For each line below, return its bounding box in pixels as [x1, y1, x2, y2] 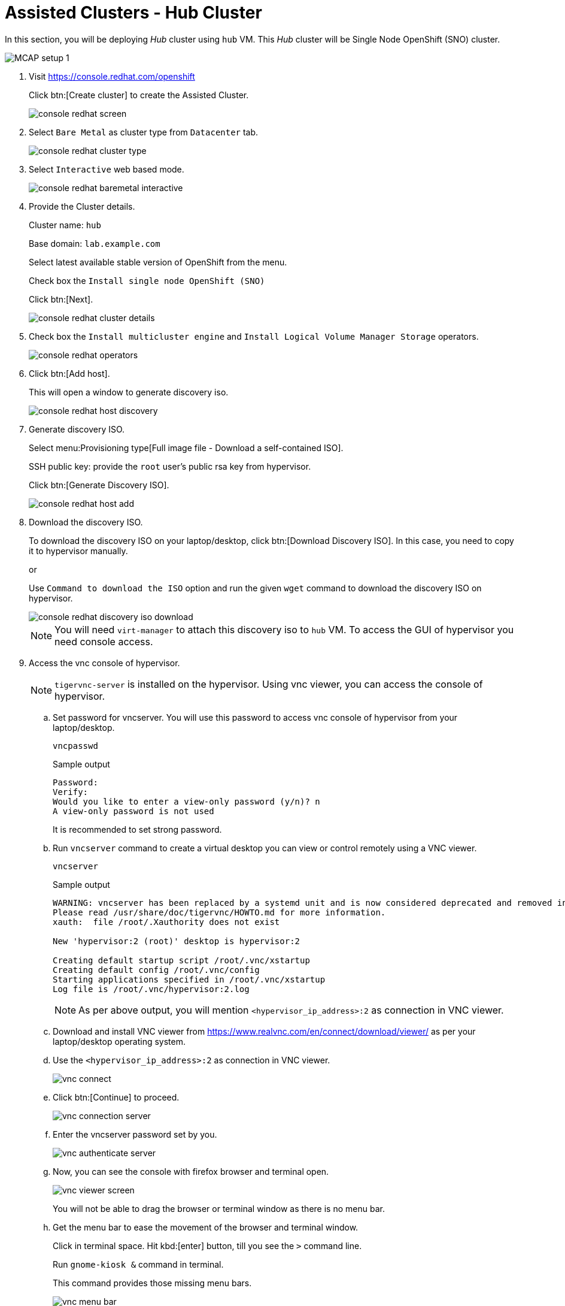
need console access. [54, 635, 153, 648]
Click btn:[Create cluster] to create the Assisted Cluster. [29, 89, 249, 100]
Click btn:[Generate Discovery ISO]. [29, 479, 169, 490]
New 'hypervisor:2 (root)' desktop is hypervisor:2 [53, 936, 300, 946]
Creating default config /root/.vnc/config [53, 965, 260, 975]
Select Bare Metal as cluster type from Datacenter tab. [29, 126, 259, 137]
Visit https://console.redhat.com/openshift [29, 71, 195, 81]
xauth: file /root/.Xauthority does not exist [53, 917, 280, 927]
